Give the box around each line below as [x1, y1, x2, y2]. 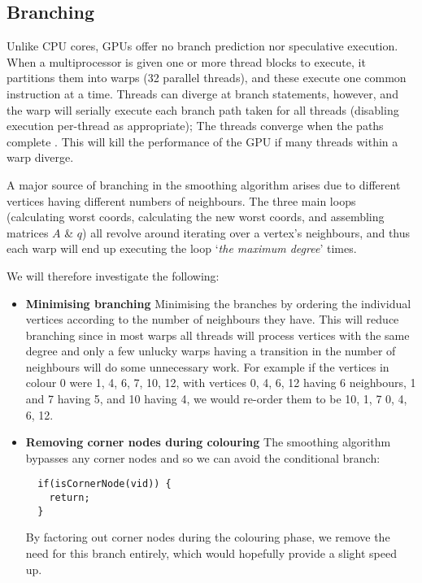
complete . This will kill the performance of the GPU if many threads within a [7, 133, 398, 150]
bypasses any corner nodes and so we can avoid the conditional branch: [25, 449, 381, 466]
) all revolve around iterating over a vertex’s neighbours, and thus [82, 224, 411, 241]
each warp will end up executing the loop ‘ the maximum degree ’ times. [7, 240, 357, 257]
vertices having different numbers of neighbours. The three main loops [7, 192, 356, 209]
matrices [7, 224, 49, 241]
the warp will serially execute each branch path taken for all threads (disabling [7, 101, 399, 118]
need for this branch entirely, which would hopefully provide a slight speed [25, 545, 398, 562]
